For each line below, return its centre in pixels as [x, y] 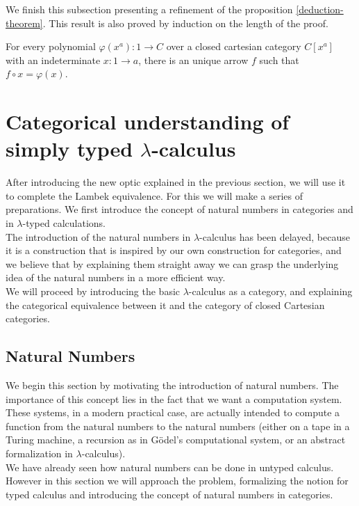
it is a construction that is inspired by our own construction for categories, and [174, 250]
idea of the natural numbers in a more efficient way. [116, 277]
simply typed [69, 149]
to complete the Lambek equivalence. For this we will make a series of [155, 195]
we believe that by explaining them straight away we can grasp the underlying [172, 263]
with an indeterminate [53, 60]
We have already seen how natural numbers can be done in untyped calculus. [170, 467]
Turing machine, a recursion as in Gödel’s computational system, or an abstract [176, 440]
